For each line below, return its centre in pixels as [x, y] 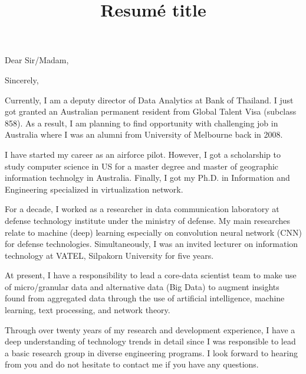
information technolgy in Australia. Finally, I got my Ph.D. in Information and [147, 178]
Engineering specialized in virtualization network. [94, 189]
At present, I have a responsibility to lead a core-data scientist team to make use [151, 275]
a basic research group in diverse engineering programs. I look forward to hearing [151, 352]
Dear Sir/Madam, [37, 60]
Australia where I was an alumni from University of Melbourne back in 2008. [144, 134]
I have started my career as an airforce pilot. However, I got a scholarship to [143, 154]
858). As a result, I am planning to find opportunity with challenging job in [142, 123]
